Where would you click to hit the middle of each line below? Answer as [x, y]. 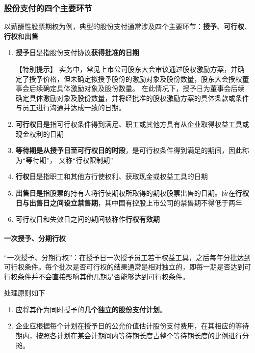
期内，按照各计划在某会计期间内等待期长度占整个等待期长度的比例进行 [129, 336]
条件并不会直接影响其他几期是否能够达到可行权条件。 [103, 276]
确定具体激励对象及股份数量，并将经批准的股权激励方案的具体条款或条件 [132, 98]
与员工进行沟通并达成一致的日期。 [70, 107]
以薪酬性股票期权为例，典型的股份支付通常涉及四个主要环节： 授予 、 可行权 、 [127, 26]
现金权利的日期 [39, 133]
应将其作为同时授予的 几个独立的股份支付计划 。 [91, 309]
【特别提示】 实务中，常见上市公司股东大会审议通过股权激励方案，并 [127, 69]
